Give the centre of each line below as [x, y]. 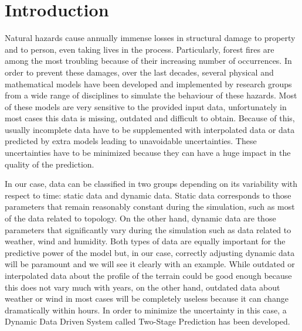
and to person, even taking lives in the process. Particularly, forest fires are [140, 49]
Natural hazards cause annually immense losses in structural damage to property [150, 38]
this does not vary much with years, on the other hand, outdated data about [142, 287]
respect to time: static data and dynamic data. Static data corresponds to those [148, 195]
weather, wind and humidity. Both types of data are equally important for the [145, 241]
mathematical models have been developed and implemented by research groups [148, 83]
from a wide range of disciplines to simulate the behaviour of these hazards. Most [151, 95]
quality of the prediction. [50, 164]
